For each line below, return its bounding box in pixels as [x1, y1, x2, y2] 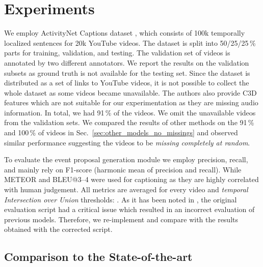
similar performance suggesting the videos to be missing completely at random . [4, 137, 250, 147]
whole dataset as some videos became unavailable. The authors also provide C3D [4, 87, 257, 98]
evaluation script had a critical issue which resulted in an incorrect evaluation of [4, 204, 255, 215]
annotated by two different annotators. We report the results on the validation [4, 57, 249, 68]
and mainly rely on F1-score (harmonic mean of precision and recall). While [4, 164, 242, 174]
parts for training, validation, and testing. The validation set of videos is [4, 47, 230, 58]
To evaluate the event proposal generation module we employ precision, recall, [4, 154, 248, 165]
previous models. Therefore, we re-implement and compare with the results [4, 214, 239, 224]
